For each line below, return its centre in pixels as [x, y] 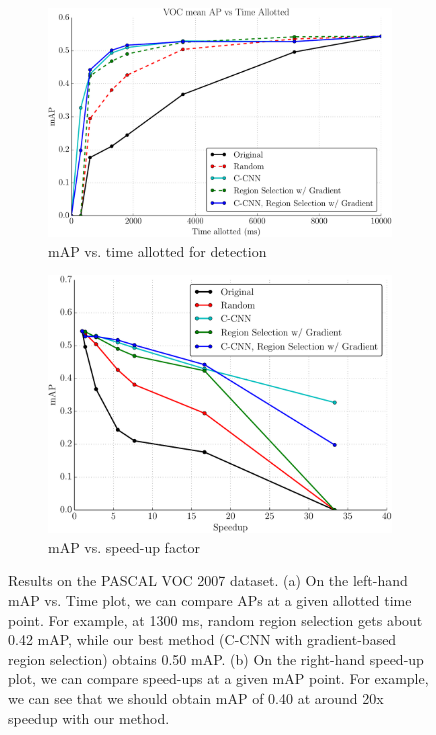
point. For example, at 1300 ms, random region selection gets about [215, 619]
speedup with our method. [89, 717]
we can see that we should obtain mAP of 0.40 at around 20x [196, 698]
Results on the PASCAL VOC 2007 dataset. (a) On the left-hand [208, 580]
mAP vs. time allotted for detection [157, 250]
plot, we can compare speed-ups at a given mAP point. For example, [218, 678]
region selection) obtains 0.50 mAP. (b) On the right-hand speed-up [216, 658]
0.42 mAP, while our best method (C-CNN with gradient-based [202, 639]
